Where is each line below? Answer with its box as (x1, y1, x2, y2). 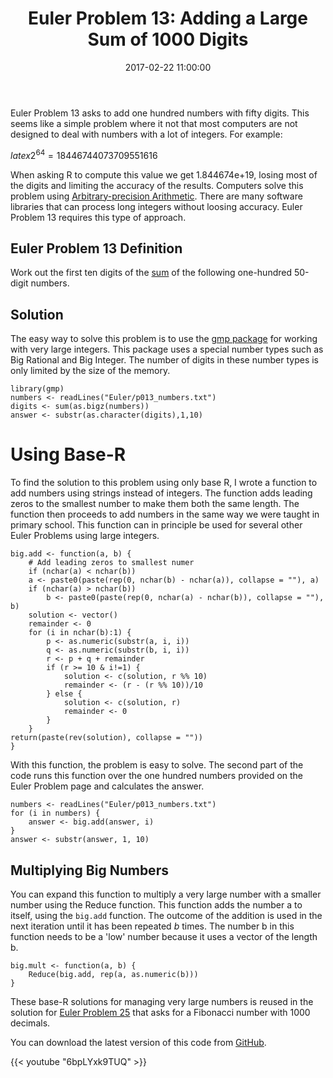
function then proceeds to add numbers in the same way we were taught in (10, 508, 320, 521)
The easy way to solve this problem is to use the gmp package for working (10, 333, 318, 345)
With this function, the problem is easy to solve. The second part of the (10, 759, 304, 771)
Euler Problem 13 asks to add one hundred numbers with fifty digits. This (10, 107, 310, 119)
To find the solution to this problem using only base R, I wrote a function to (10, 477, 318, 489)
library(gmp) (10, 384, 65, 394)
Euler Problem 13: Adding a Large (28, 7, 308, 30)
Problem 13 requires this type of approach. (10, 211, 187, 223)
